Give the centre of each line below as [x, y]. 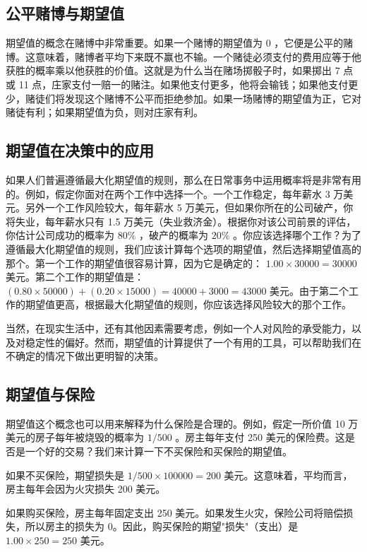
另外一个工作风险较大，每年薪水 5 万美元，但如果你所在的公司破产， [184, 207]
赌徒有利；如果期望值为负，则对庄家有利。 [104, 112]
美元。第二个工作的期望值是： [75, 277]
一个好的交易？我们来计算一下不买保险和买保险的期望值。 [158, 451]
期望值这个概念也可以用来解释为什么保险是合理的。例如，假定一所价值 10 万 [182, 423]
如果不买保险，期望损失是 [65, 475]
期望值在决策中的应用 [80, 150]
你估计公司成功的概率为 [60, 235]
